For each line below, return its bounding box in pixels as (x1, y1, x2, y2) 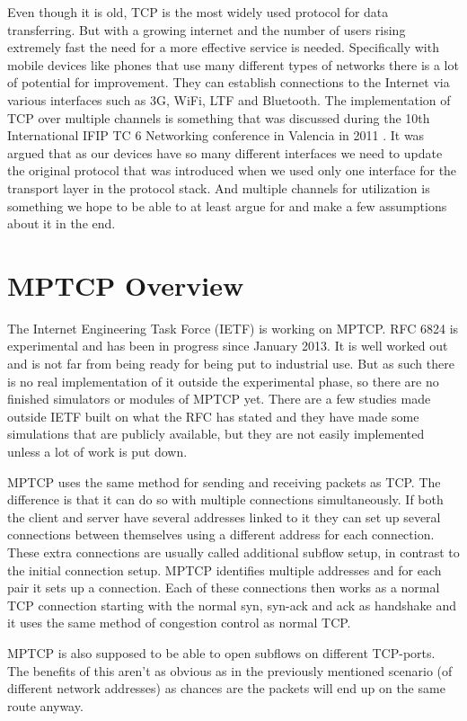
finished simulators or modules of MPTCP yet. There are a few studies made (7, 389, 431, 408)
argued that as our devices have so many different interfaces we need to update (7, 143, 443, 162)
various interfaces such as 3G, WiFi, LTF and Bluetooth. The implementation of (7, 90, 451, 109)
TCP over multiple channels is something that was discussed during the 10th (7, 108, 430, 127)
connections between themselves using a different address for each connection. (7, 525, 435, 544)
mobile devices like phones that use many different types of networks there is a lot (7, 55, 459, 74)
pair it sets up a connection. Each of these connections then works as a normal (7, 578, 440, 597)
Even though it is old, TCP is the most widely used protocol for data (7, 3, 389, 21)
